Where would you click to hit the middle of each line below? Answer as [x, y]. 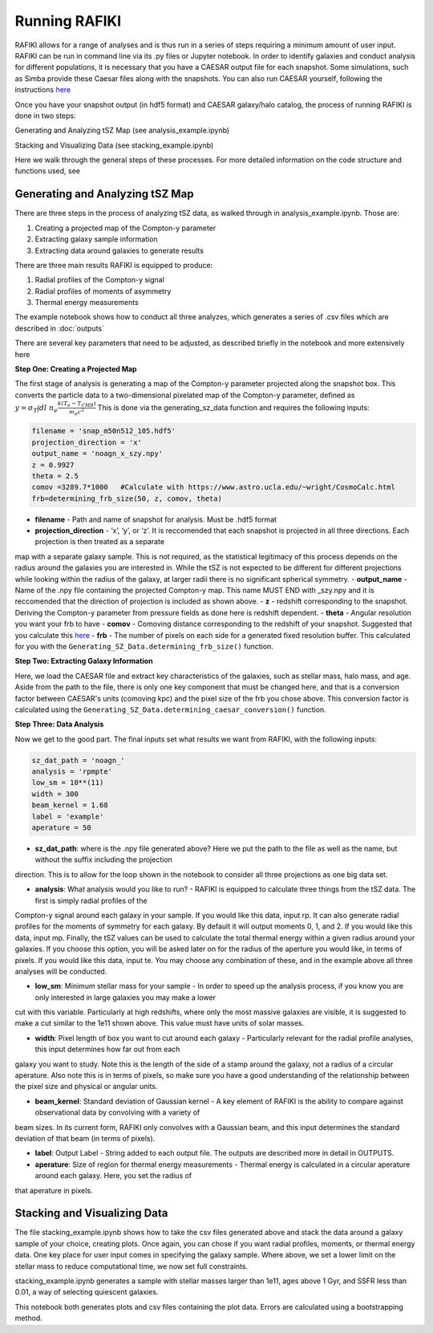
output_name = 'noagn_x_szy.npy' [97, 454]
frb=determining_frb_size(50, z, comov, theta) [127, 498]
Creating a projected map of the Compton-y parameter [125, 228]
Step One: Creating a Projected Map [76, 369]
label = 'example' [68, 816]
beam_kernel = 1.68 [70, 805]
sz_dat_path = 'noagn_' [79, 760]
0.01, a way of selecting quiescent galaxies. [87, 1292]
